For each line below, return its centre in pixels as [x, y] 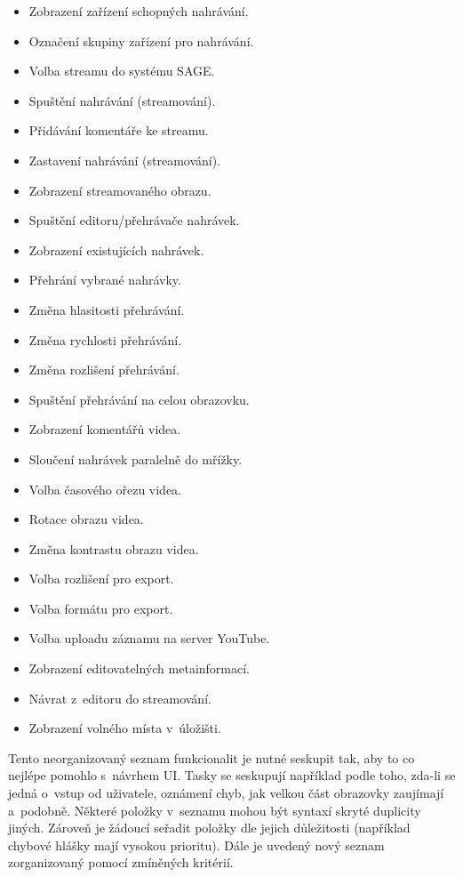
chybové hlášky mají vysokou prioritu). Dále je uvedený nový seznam [196, 845]
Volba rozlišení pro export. [101, 579]
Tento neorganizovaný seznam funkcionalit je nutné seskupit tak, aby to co [212, 757]
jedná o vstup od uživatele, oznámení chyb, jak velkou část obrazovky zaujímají [226, 793]
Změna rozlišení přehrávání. [104, 370]
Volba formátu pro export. [101, 608]
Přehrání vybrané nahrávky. [105, 280]
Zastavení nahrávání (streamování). [125, 160]
